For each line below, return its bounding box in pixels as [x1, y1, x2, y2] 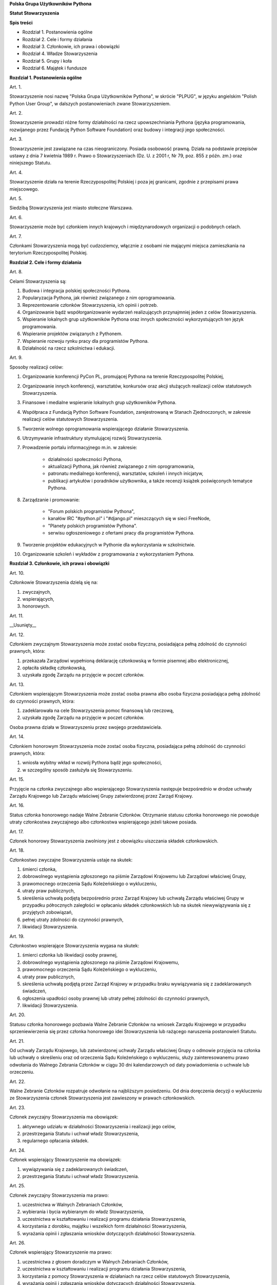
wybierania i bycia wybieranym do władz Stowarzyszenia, [22, 1208, 145, 1215]
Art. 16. [9, 802, 25, 809]
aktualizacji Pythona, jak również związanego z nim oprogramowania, [48, 463, 195, 470]
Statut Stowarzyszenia [9, 10, 60, 16]
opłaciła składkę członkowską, [22, 665, 87, 671]
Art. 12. [9, 631, 25, 637]
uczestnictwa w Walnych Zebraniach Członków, [22, 1202, 123, 1208]
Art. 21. [9, 1038, 25, 1044]
